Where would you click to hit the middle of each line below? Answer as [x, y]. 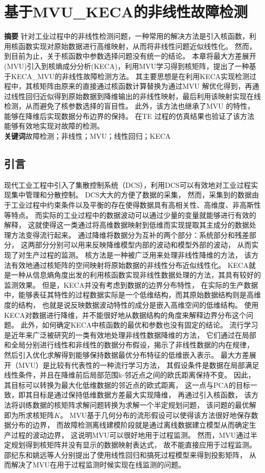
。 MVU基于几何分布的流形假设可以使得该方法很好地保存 [155, 415]
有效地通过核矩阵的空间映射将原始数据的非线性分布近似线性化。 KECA [130, 265]
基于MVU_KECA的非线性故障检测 [126, 11]
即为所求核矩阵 [29, 415]
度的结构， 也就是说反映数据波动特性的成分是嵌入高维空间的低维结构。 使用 [131, 304]
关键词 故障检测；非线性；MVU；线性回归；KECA [87, 136]
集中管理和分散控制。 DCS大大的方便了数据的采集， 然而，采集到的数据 [131, 195]
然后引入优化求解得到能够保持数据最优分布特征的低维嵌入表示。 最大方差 [127, 354]
